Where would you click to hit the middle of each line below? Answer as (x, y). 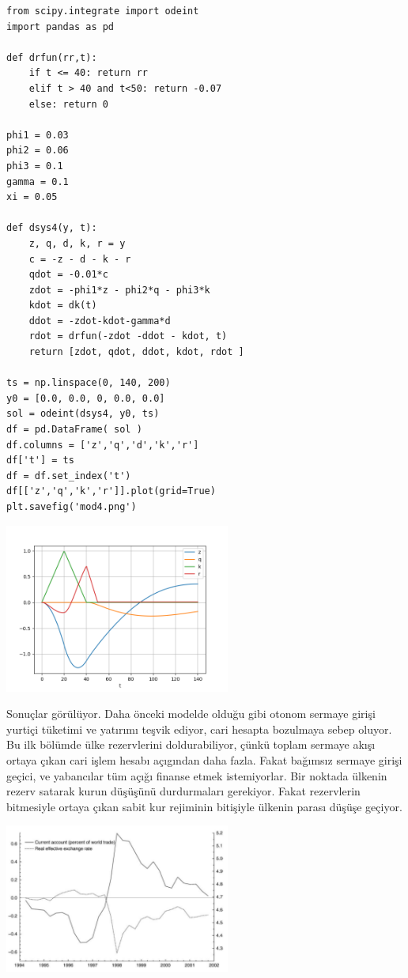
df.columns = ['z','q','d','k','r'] (103, 445)
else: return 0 (68, 104)
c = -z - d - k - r (80, 259)
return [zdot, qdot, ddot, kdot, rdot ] (136, 352)
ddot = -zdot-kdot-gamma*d (100, 321)
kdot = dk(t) (63, 306)
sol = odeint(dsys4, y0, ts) (83, 414)
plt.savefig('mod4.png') (72, 507)
